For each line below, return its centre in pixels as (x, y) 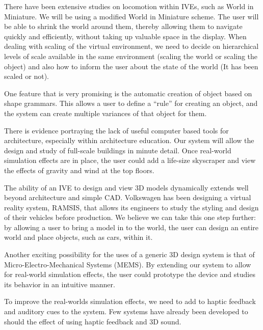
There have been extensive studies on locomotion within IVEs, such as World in (129, 6)
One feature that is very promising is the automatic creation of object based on (128, 93)
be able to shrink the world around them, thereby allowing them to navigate (123, 26)
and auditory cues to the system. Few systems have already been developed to (126, 311)
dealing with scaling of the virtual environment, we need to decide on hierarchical (131, 46)
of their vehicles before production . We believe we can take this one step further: (130, 217)
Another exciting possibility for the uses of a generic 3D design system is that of (129, 254)
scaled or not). (27, 76)
